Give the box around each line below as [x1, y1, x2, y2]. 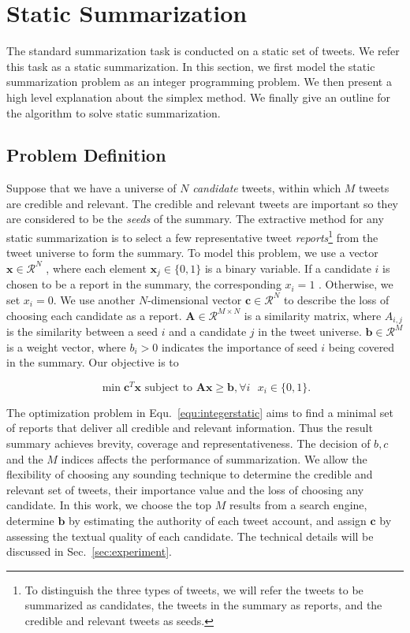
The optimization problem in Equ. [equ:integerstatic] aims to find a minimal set [6, 404, 393, 420]
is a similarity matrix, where [244, 307, 382, 323]
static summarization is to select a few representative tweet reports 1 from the [6, 227, 378, 245]
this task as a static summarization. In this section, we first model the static [6, 58, 375, 74]
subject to [144, 382, 193, 393]
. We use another [53, 291, 136, 307]
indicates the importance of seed [161, 338, 318, 355]
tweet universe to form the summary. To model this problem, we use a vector [6, 244, 378, 261]
